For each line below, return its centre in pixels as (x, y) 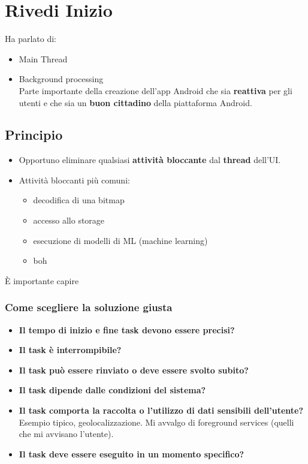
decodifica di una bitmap (79, 200)
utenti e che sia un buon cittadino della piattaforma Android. (135, 102)
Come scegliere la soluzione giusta (89, 307)
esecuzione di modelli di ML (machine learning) (120, 240)
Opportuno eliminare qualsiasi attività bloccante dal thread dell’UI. (150, 160)
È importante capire (42, 280)
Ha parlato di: (31, 39)
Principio (34, 135)
